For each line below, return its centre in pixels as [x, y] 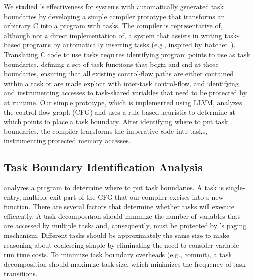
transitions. [21, 273]
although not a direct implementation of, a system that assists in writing [113, 35]
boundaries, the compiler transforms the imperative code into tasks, [106, 131]
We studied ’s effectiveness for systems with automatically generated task [114, 6]
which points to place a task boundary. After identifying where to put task [116, 121]
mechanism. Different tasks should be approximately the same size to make [116, 235]
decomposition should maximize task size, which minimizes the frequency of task [125, 264]
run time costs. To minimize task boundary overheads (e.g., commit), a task [118, 254]
